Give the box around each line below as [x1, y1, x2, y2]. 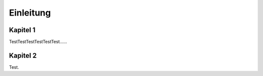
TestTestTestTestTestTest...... [9, 39, 68, 45]
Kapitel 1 [9, 26, 36, 34]
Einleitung [9, 7, 51, 18]
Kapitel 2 [9, 51, 37, 59]
